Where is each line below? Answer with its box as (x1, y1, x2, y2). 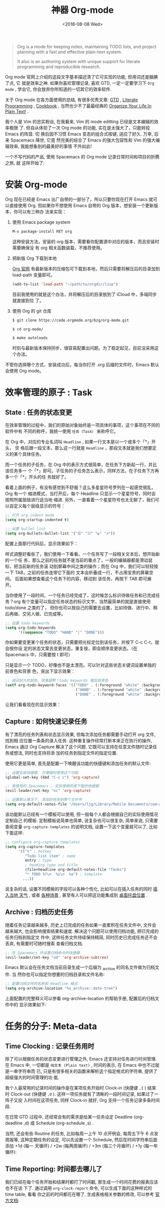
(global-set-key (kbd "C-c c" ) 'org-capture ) (5, 775, 100, 780)
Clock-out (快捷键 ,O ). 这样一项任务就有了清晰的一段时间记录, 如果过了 (10, 1091, 154, 1097)
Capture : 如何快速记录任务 (5, 717, 87, 726)
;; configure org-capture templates (5, 839, 80, 844)
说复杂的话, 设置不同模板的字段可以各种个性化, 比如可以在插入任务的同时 (5, 886, 152, 892)
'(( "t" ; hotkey (18, 849, 52, 854)
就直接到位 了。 (12, 297, 44, 303)
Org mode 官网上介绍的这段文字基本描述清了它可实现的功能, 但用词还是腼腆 (5, 74, 158, 79)
